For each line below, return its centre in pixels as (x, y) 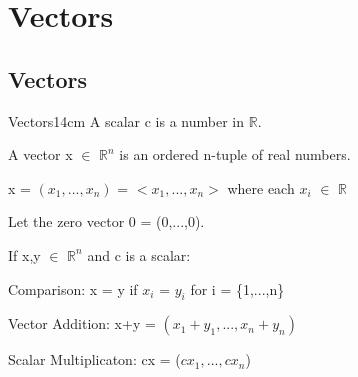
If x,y (24, 254)
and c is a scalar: (139, 254)
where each (261, 187)
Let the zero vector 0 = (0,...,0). (106, 221)
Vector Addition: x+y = (82, 323)
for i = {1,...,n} (237, 288)
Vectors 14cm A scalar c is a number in (126, 120)
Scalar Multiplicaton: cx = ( (94, 359)
